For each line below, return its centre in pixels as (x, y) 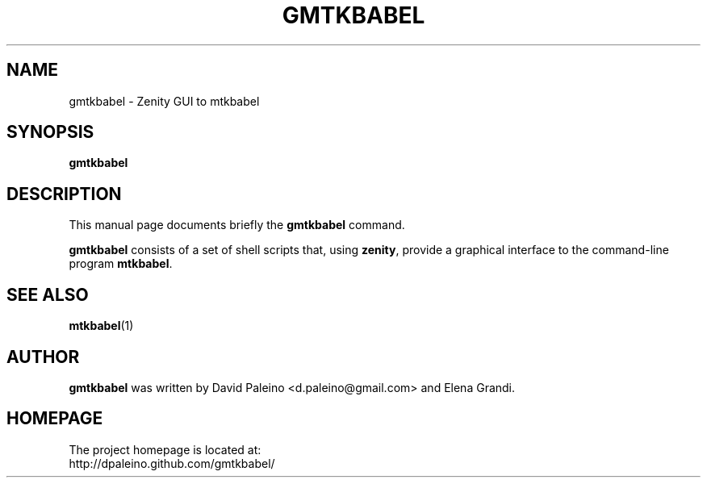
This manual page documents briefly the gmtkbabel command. (237, 225)
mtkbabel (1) (101, 326)
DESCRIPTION (64, 194)
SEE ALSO (48, 294)
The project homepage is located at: (165, 449)
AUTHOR (43, 357)
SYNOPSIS (50, 132)
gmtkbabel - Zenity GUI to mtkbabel (164, 101)
